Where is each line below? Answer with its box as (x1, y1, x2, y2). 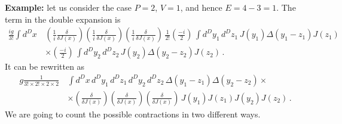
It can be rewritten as (5, 60, 85, 73)
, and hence (180, 1, 222, 13)
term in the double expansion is (5, 13, 121, 25)
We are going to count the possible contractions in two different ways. (5, 107, 261, 120)
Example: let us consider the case (5, 1, 132, 13)
